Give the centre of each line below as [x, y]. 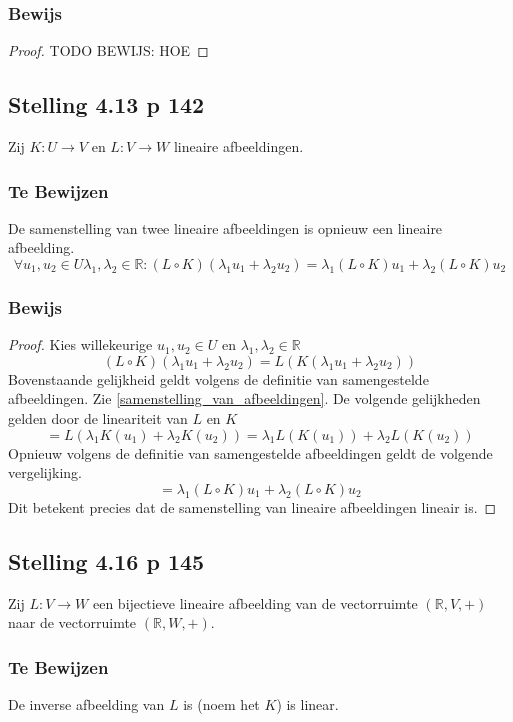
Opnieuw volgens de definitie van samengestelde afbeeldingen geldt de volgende [250, 452]
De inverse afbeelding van [86, 704]
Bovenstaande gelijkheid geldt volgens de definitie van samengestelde [218, 378]
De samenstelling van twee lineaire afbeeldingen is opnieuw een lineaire [225, 227]
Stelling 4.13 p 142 [106, 104]
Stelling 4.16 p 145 [106, 560]
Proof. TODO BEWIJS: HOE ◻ [108, 50]
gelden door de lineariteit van [98, 418]
